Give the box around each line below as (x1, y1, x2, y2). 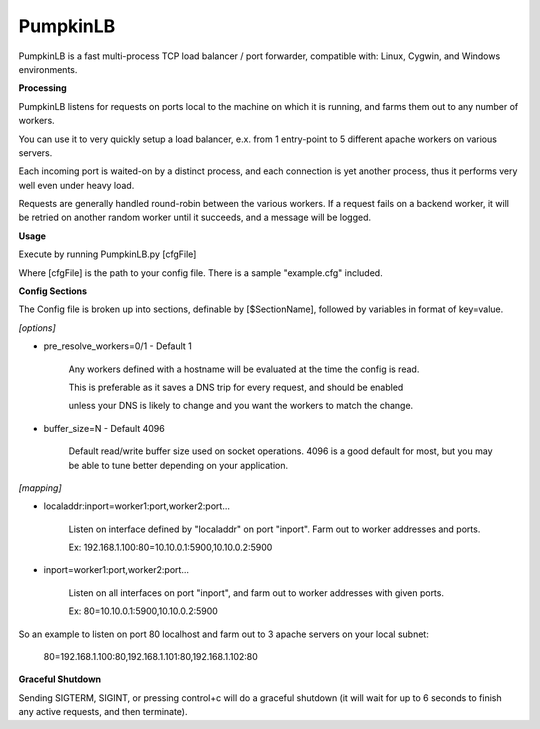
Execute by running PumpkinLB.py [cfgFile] (18, 248, 197, 260)
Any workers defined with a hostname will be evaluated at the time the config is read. (68, 363, 420, 375)
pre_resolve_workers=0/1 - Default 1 (43, 340, 192, 352)
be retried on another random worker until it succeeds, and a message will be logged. (18, 211, 372, 224)
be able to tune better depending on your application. (68, 459, 289, 471)
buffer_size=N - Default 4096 (43, 422, 165, 434)
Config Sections (18, 285, 88, 297)
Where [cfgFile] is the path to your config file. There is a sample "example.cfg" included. (18, 266, 384, 279)
